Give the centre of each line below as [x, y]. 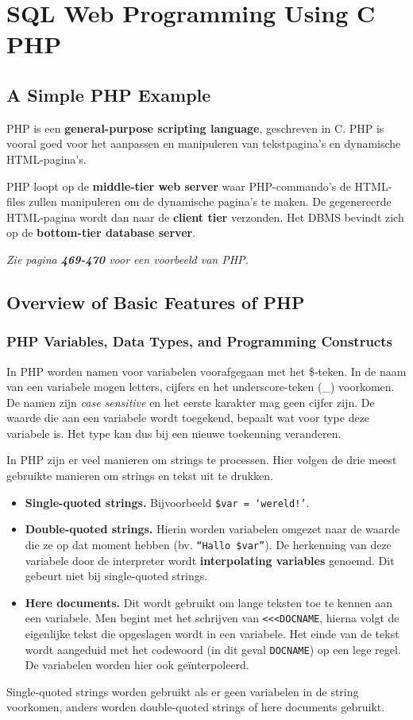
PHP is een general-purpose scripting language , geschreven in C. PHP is [195, 128]
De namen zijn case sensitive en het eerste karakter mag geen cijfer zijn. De [191, 402]
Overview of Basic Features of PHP [156, 302]
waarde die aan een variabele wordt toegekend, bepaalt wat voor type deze [188, 418]
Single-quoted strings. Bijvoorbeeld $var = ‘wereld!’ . [167, 502]
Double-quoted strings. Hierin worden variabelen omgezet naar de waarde [212, 529]
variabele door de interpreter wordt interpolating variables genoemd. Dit [210, 560]
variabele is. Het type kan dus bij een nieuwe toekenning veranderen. [174, 433]
